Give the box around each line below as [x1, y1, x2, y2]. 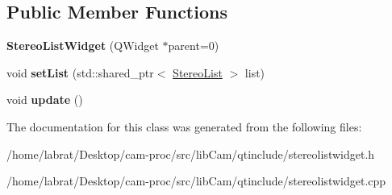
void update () [6, 91, 83, 108]
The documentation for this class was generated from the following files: [6, 118, 362, 135]
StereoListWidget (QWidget [6, 37, 159, 54]
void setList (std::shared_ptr [6, 64, 154, 81]
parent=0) [168, 37, 219, 54]
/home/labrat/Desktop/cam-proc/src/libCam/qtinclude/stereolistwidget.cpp [6, 172, 386, 189]
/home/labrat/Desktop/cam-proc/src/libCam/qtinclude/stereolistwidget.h [6, 145, 375, 162]
